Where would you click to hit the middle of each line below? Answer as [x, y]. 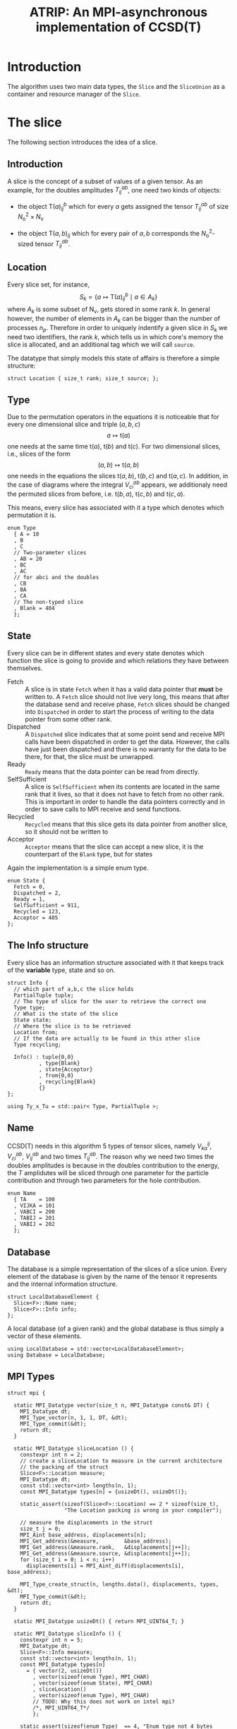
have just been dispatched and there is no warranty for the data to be [126, 749]
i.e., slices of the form [39, 454]
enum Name [22, 1194]
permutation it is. [32, 515]
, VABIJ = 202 [34, 1225]
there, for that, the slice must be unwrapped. [90, 756]
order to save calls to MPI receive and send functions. [103, 809]
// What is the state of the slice [66, 1014]
